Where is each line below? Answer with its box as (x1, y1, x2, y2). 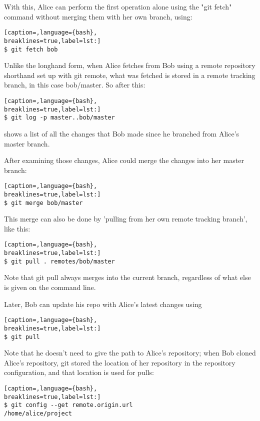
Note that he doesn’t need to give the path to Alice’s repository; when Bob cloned (4, 347, 256, 358)
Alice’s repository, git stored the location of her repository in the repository (4, 357, 235, 367)
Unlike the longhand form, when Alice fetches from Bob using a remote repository (4, 60, 255, 70)
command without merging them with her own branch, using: (4, 11, 192, 21)
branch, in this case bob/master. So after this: (4, 79, 145, 90)
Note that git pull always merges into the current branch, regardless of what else (4, 272, 251, 282)
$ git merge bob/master (4, 199, 83, 206)
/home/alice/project (4, 409, 72, 417)
